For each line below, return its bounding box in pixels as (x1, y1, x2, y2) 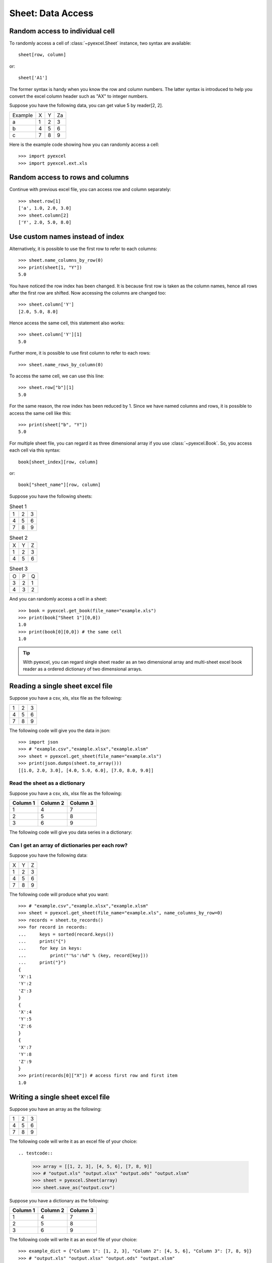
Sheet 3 (9, 565, 28, 572)
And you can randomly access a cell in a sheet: (9, 596, 108, 602)
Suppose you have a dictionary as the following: (9, 1197, 109, 1203)
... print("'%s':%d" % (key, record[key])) (18, 952, 149, 958)
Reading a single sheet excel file (9, 682, 113, 691)
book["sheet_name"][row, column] (18, 482, 101, 488)
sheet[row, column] (18, 52, 66, 58)
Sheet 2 (9, 534, 28, 541)
